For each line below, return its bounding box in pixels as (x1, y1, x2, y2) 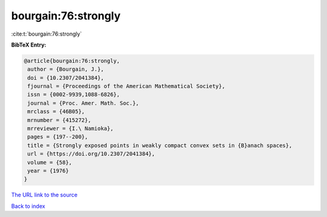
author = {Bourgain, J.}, (27, 66, 104, 73)
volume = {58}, (27, 159, 73, 166)
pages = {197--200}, (27, 134, 88, 140)
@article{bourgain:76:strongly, (24, 57, 121, 64)
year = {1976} (27, 167, 69, 174)
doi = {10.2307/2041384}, (27, 74, 104, 81)
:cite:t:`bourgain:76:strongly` (11, 30, 82, 37)
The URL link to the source (11, 191, 78, 199)
